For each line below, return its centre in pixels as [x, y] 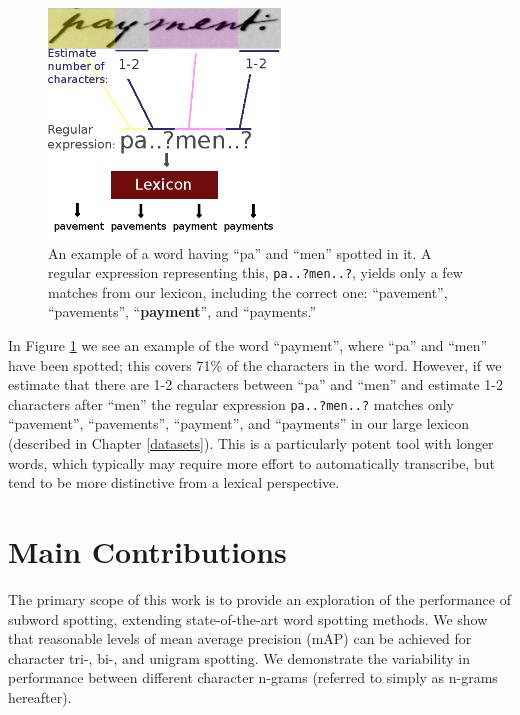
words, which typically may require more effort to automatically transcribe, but [251, 462]
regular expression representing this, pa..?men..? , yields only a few [255, 272]
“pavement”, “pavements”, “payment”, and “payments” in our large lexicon [239, 423]
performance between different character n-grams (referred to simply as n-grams [253, 677]
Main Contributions [147, 551]
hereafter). [40, 696]
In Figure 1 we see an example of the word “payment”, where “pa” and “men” [248, 345]
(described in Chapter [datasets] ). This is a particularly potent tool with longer [251, 443]
